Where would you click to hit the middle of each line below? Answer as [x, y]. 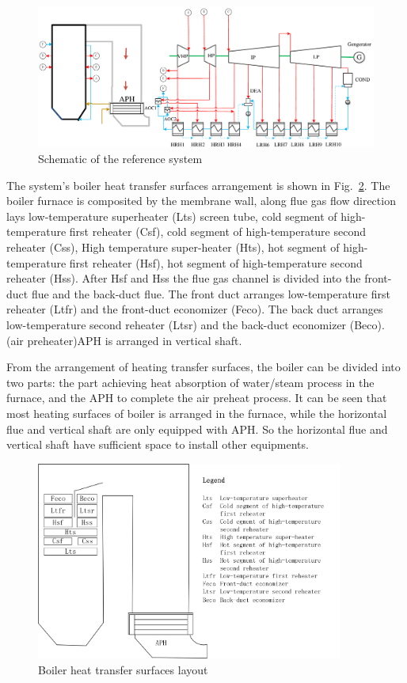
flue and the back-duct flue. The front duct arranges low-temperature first [211, 293]
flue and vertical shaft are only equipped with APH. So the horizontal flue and [197, 429]
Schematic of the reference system [120, 159]
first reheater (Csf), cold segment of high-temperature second [218, 231]
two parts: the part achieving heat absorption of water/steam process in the [190, 382]
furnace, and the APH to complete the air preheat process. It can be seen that [197, 398]
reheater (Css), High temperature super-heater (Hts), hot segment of [173, 247]
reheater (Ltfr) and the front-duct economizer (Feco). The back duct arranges [195, 309]
